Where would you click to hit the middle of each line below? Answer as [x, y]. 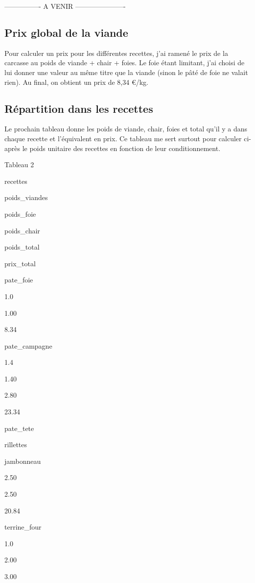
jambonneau [23, 461]
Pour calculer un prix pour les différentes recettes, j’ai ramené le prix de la [116, 53]
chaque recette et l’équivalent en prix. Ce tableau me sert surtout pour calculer [123, 138]
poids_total [22, 247]
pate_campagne [28, 345]
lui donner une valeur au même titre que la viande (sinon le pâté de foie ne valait [126, 72]
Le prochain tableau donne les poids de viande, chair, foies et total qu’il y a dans [126, 129]
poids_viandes [26, 197]
